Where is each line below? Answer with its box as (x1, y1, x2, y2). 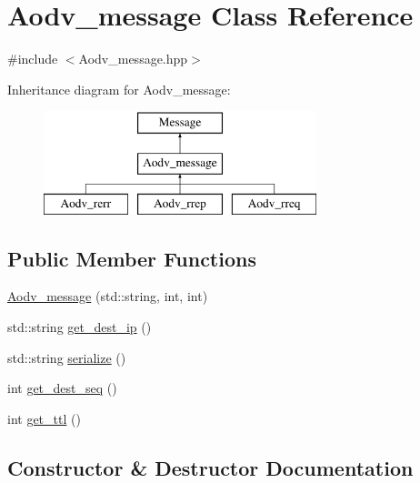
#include (7, 49, 58, 68)
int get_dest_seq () (7, 378, 117, 397)
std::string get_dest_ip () (7, 317, 152, 337)
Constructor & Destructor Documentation (7, 453, 414, 481)
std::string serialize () (7, 347, 126, 367)
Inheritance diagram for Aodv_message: (7, 79, 231, 98)
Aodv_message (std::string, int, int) (7, 287, 208, 306)
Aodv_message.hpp (78, 49, 188, 68)
